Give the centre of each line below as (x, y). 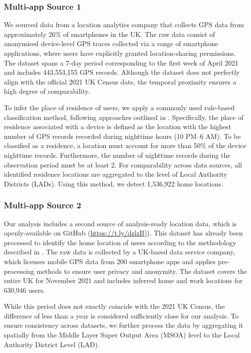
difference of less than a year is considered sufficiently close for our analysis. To (121, 315)
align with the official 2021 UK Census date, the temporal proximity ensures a (120, 81)
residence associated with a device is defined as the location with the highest (118, 126)
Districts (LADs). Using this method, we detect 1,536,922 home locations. (114, 183)
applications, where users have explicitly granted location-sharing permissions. (120, 53)
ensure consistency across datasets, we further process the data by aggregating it (124, 325)
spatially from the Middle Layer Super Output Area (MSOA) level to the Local (122, 335)
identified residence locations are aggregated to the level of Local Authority (116, 174)
